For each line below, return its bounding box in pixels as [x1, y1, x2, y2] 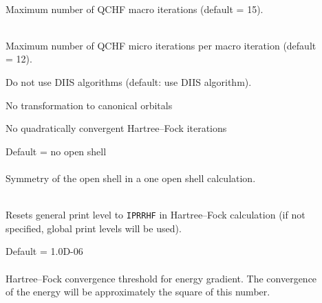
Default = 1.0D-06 [6, 244, 83, 258]
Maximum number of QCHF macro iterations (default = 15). [6, 1, 264, 16]
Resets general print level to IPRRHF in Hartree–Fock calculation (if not [6, 207, 305, 222]
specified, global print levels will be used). [6, 221, 182, 235]
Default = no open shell [6, 144, 107, 158]
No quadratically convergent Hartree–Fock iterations [6, 121, 227, 135]
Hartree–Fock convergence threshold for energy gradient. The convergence [6, 271, 317, 285]
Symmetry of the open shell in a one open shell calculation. [6, 170, 256, 185]
